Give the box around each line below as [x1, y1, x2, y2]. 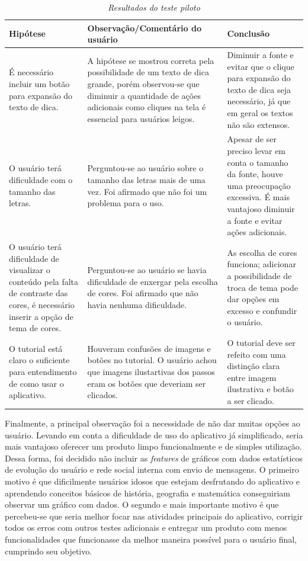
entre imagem [227, 371, 277, 383]
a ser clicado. [227, 395, 274, 406]
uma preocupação [227, 179, 291, 191]
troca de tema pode [227, 281, 298, 293]
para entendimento [9, 366, 77, 378]
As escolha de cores [227, 246, 297, 258]
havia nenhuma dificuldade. [87, 299, 187, 310]
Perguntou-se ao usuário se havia [87, 264, 207, 276]
